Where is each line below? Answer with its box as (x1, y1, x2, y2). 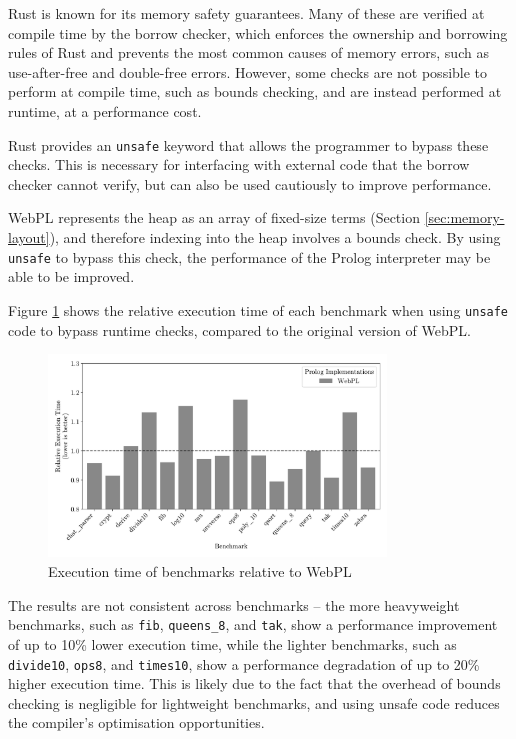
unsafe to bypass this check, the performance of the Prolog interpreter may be (8, 246, 491, 267)
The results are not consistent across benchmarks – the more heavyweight (8, 594, 460, 615)
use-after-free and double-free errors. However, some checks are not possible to (8, 61, 488, 82)
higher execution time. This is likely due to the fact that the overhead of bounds (8, 673, 501, 694)
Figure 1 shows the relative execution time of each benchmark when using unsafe (8, 299, 509, 320)
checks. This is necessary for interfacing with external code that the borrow (8, 154, 470, 175)
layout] (8, 227, 50, 247)
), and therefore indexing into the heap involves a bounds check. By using (49, 227, 501, 247)
